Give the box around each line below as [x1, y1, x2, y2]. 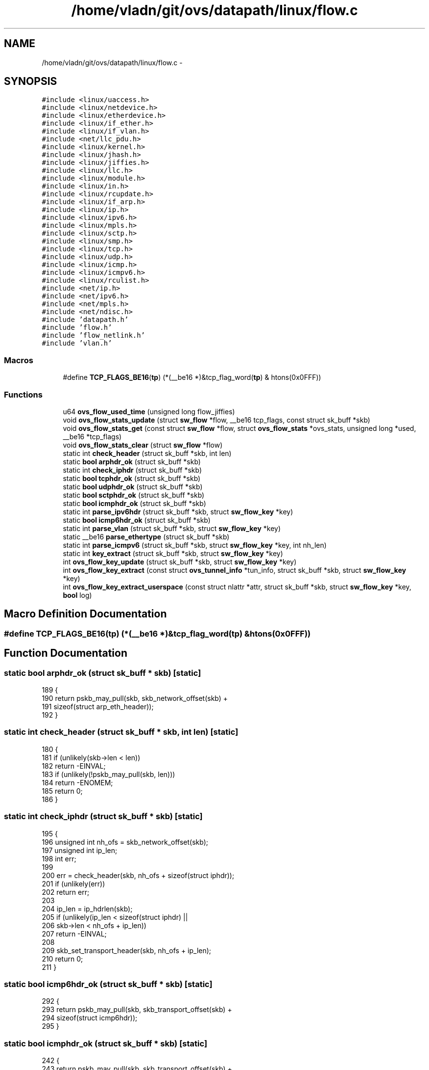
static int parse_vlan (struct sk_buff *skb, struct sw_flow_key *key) [63, 524, 281, 533]
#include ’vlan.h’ [42, 339, 112, 348]
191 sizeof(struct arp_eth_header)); [42, 702, 154, 711]
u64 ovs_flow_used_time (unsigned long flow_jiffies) [63, 407, 235, 416]
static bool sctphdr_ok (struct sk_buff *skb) [63, 490, 205, 499]
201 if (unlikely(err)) [42, 879, 105, 888]
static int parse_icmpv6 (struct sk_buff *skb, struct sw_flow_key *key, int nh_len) [63, 540, 327, 549]
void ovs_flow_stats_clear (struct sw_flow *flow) [63, 440, 223, 449]
